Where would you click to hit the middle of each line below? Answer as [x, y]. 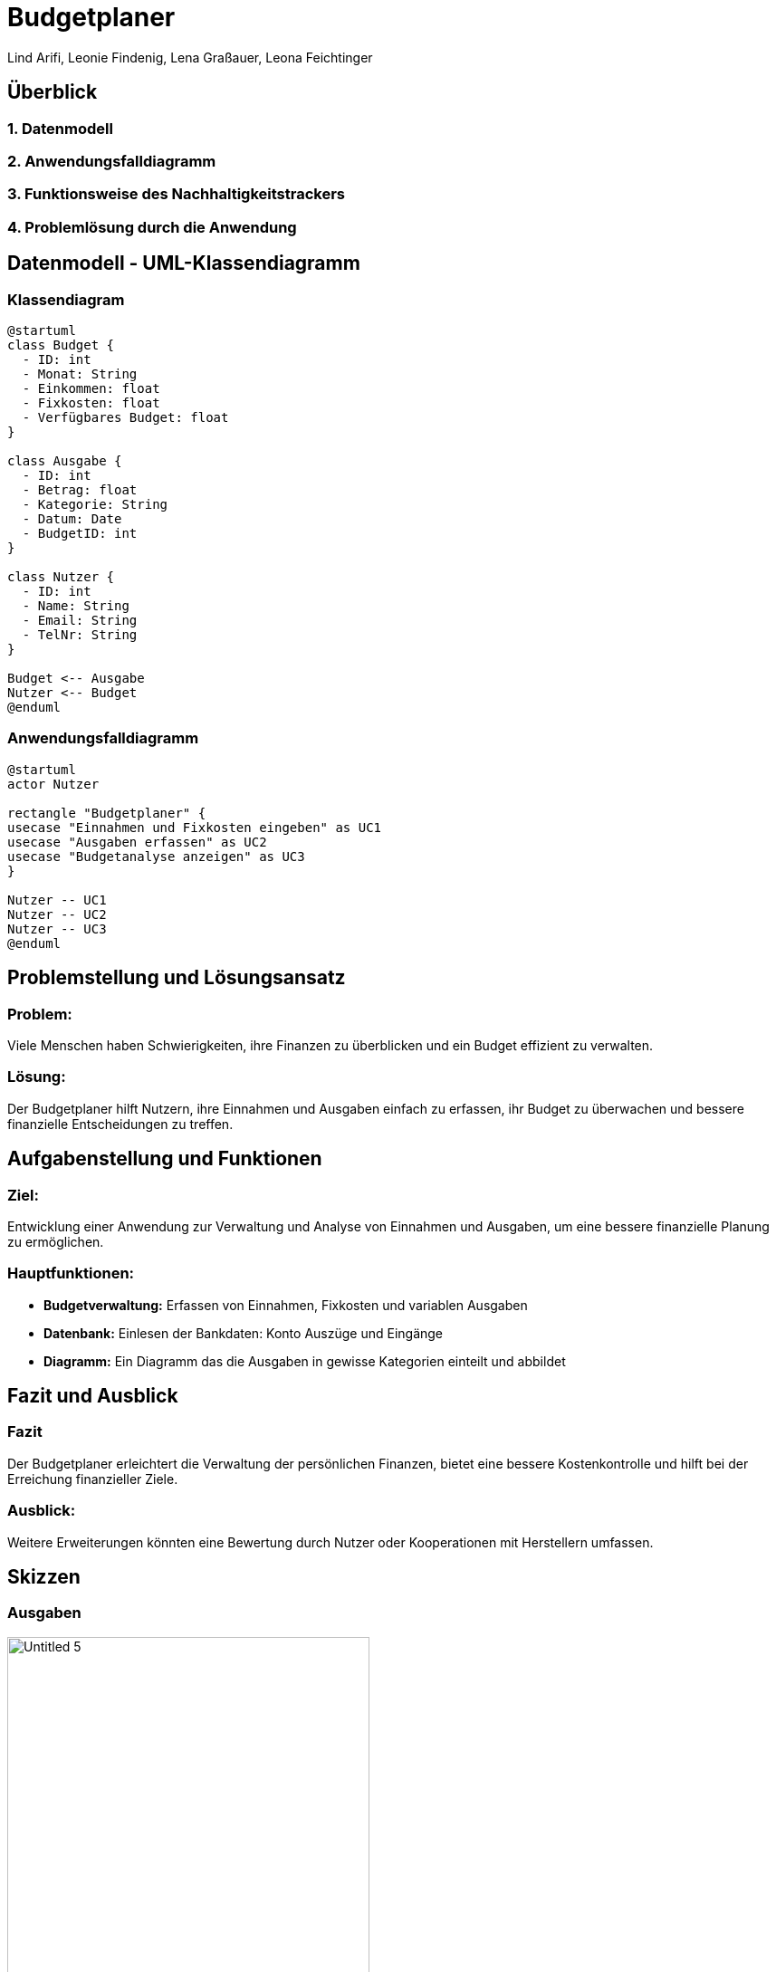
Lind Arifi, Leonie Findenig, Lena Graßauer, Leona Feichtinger [190, 57]
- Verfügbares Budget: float [125, 417]
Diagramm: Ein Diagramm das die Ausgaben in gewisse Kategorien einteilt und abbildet [305, 1361]
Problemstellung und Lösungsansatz [177, 978]
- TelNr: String [80, 634]
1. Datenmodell [60, 128]
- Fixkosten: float [91, 402]
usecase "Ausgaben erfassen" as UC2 [137, 842]
